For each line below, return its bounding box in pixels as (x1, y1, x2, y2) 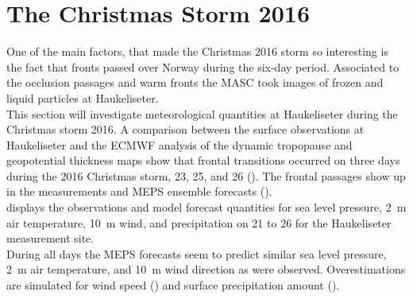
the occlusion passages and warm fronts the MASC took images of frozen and (6, 74, 384, 91)
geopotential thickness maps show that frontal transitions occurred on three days (6, 152, 400, 169)
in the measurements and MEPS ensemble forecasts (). (6, 183, 272, 200)
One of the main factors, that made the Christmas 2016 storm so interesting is (6, 43, 388, 60)
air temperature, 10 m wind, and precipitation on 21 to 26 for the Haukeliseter (6, 214, 392, 231)
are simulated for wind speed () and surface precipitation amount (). (6, 277, 340, 293)
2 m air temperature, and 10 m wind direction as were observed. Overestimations (6, 261, 406, 278)
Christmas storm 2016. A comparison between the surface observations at (6, 121, 365, 138)
